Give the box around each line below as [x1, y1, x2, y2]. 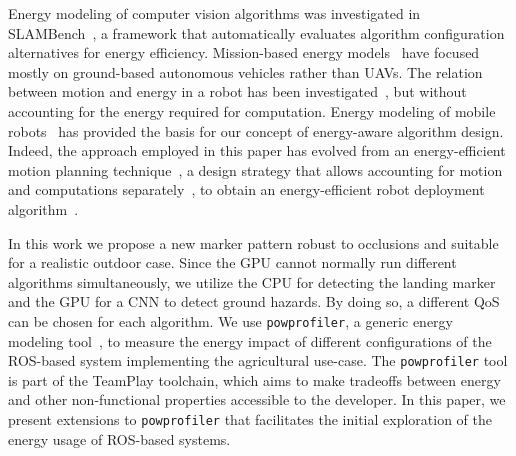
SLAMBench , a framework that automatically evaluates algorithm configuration [8, 22, 505, 43]
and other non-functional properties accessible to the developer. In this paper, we [8, 389, 506, 410]
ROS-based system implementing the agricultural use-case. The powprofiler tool [8, 350, 508, 371]
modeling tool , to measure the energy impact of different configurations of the [8, 330, 492, 351]
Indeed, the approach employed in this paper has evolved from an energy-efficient [8, 140, 506, 161]
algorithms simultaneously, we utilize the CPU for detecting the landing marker [8, 271, 496, 292]
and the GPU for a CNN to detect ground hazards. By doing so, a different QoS [8, 291, 500, 312]
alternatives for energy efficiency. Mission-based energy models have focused [8, 42, 480, 63]
